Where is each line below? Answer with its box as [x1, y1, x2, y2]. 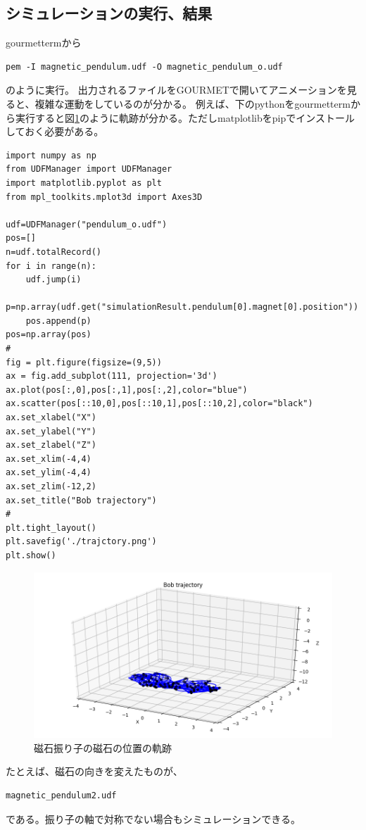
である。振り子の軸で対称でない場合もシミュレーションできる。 [6, 811, 301, 826]
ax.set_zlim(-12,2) [6, 482, 96, 492]
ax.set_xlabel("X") [6, 413, 96, 423]
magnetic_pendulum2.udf [6, 790, 117, 800]
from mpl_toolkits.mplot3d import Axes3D [6, 191, 203, 202]
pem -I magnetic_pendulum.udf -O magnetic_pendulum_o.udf [6, 61, 283, 72]
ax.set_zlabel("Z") [6, 440, 96, 451]
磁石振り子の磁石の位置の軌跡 [34, 740, 172, 755]
